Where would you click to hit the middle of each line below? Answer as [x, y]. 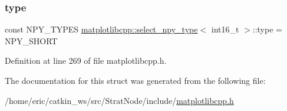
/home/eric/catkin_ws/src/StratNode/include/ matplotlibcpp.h [119, 100]
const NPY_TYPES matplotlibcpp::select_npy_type [101, 29]
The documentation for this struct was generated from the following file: [135, 80]
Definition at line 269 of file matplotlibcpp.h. [86, 61]
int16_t [225, 29]
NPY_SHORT [31, 40]
